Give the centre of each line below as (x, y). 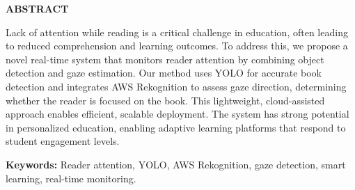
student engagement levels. (63, 141)
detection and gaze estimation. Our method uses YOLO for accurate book (164, 73)
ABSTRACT (37, 8)
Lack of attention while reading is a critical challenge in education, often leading (177, 32)
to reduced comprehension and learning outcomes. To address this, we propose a (177, 46)
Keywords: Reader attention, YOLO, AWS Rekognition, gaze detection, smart (176, 164)
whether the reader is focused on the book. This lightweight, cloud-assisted (165, 100)
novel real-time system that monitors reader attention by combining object (165, 59)
